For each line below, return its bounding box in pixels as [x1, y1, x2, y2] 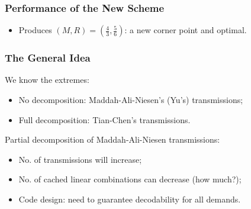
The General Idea [5, 50, 91, 65]
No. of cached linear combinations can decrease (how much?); [18, 173, 242, 185]
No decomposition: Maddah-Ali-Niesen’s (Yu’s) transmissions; [18, 94, 243, 106]
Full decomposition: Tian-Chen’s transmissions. [18, 113, 191, 126]
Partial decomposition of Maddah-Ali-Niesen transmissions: [5, 133, 220, 146]
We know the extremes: [5, 73, 89, 86]
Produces [18, 24, 52, 36]
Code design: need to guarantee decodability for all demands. [18, 193, 241, 205]
